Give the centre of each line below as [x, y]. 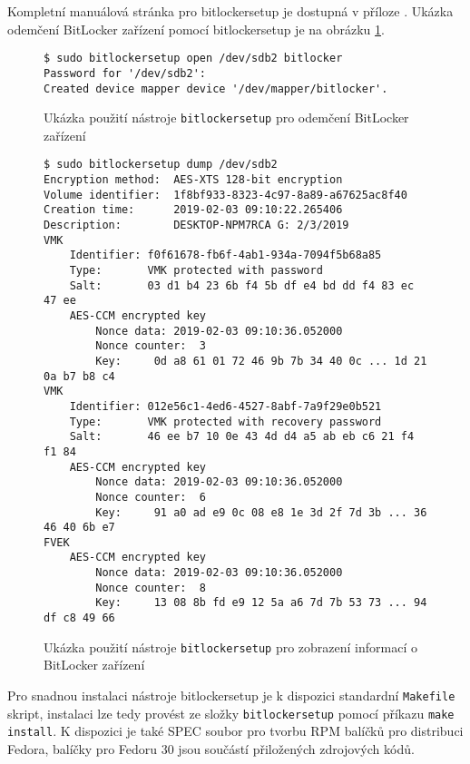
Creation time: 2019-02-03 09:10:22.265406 [193, 210]
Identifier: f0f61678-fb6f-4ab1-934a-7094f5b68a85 [225, 255]
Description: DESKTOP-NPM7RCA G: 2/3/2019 [196, 225]
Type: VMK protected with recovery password [225, 421]
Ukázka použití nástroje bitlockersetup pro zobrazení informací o [230, 646]
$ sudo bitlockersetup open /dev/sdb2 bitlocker [193, 59]
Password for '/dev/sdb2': [125, 73]
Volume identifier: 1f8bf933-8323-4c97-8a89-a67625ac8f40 [225, 195]
